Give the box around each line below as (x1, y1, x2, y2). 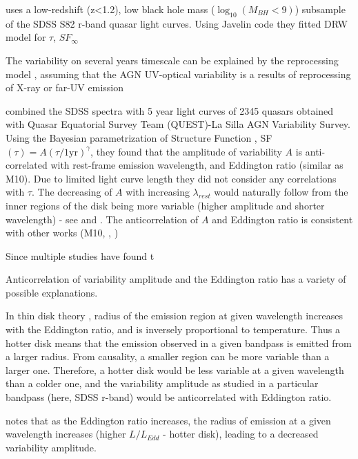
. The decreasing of (32, 185, 112, 199)
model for (6, 30, 46, 44)
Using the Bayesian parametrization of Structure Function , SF (6, 130, 272, 144)
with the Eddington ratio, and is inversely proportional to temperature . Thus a (6, 322, 340, 337)
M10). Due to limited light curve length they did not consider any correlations (6, 171, 337, 185)
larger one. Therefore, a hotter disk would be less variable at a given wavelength (6, 362, 344, 377)
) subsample (295, 2, 346, 16)
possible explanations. (6, 285, 98, 299)
